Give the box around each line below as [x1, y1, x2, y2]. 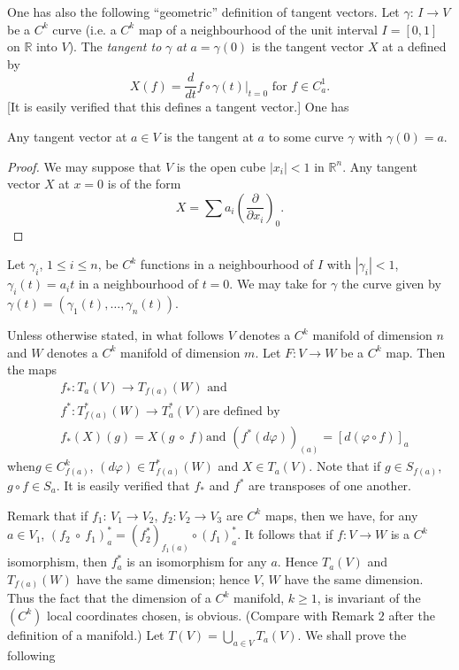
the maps [7, 360, 57, 379]
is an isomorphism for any [126, 552, 267, 571]
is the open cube [176, 157, 266, 175]
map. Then [386, 343, 446, 361]
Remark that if [7, 505, 88, 524]
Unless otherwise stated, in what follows [7, 326, 225, 343]
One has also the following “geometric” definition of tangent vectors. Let [7, 3, 400, 20]
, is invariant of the [317, 589, 421, 607]
